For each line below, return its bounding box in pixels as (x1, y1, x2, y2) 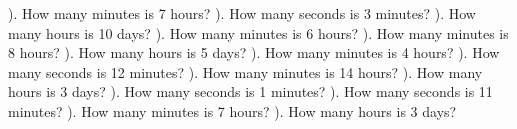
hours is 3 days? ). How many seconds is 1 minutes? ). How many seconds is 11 (8, 81, 493, 102)
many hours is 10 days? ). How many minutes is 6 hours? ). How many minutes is (8, 22, 509, 43)
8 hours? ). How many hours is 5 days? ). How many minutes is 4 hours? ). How (8, 42, 500, 63)
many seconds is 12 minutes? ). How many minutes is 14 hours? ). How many (8, 61, 483, 82)
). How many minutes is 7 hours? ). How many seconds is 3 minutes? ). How (8, 3, 476, 23)
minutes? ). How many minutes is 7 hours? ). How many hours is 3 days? (8, 100, 457, 121)
